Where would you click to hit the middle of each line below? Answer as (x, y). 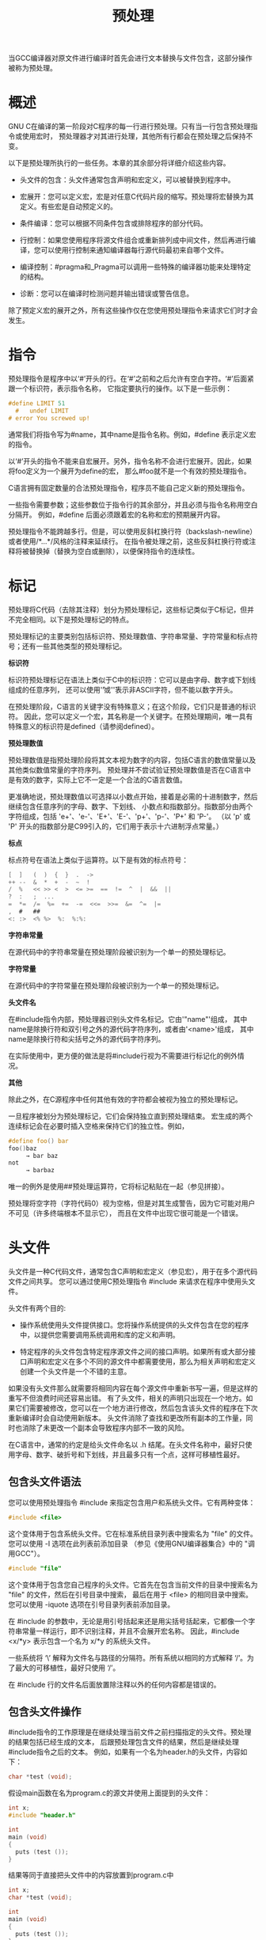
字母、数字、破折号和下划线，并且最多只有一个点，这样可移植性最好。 (129, 1455)
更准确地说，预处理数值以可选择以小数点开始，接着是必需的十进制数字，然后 (133, 796)
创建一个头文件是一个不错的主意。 (75, 1372)
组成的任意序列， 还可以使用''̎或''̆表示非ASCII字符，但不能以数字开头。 (123, 689)
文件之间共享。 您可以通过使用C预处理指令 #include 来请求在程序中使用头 (128, 1281)
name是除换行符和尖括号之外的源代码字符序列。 (87, 1038)
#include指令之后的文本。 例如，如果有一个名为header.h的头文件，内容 (124, 1752)
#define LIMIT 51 (37, 404)
